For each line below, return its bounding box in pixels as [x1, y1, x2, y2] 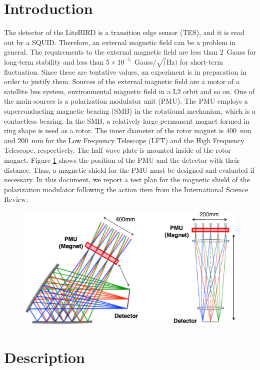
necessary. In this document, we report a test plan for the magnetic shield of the [4, 174, 250, 185]
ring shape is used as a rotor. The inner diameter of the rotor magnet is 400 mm [4, 125, 252, 136]
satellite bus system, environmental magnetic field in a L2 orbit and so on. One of [4, 86, 255, 96]
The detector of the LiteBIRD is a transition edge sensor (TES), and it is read [4, 27, 244, 38]
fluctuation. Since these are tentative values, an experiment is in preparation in [4, 66, 246, 77]
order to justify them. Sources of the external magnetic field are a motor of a [4, 76, 239, 87]
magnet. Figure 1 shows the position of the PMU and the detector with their [4, 155, 240, 165]
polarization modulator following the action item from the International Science [4, 184, 248, 194]
